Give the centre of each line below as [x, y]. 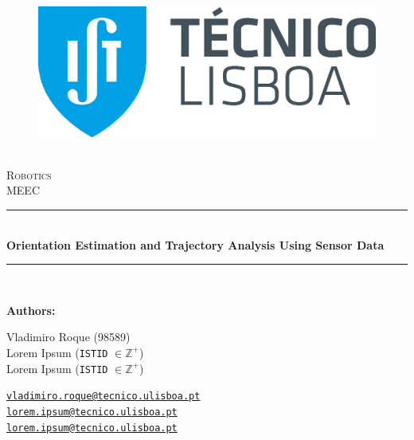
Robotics [29, 174]
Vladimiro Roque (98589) [68, 337]
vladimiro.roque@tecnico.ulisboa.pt [103, 397]
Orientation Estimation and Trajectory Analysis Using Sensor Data [195, 244]
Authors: [31, 310]
